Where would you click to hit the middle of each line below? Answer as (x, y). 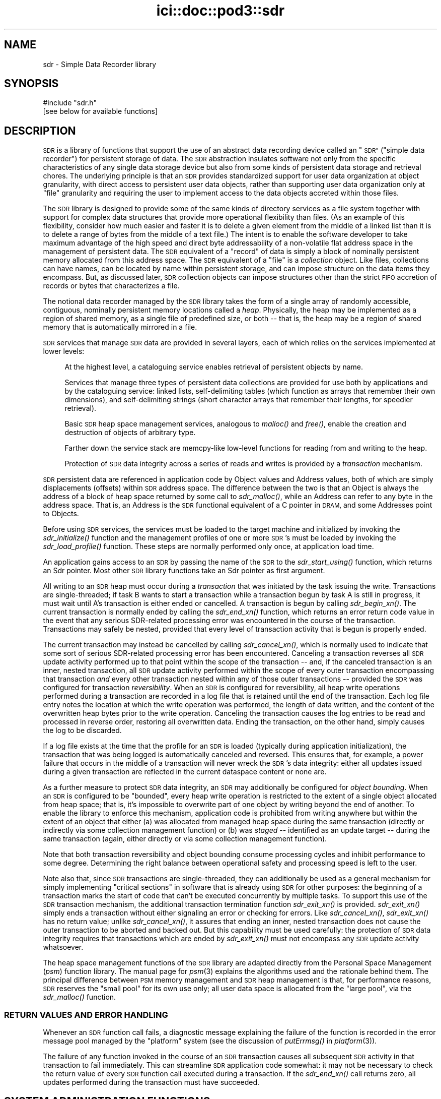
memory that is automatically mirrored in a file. (120, 327)
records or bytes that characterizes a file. (111, 286)
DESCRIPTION (40, 131)
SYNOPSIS (31, 84)
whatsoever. (63, 947)
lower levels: (64, 351)
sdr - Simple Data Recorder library (100, 64)
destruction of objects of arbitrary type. (130, 433)
